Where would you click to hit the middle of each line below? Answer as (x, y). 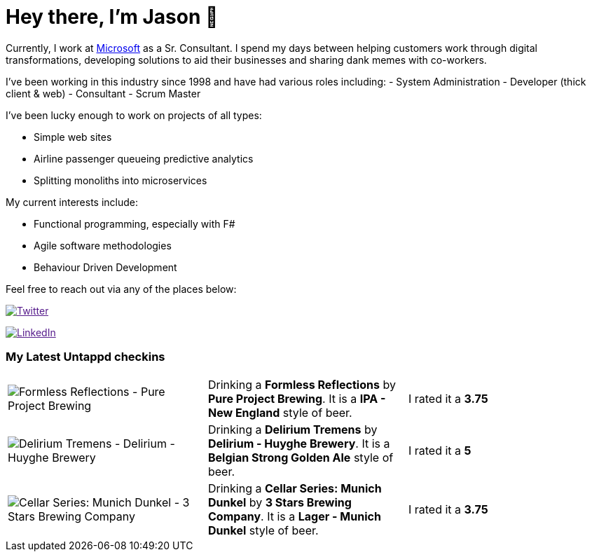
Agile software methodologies (103, 245)
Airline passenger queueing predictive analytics (144, 158)
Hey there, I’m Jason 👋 (112, 17)
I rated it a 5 (440, 450)
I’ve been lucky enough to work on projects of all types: (134, 115)
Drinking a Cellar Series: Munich (295, 488)
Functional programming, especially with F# (135, 224)
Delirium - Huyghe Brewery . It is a (299, 443)
